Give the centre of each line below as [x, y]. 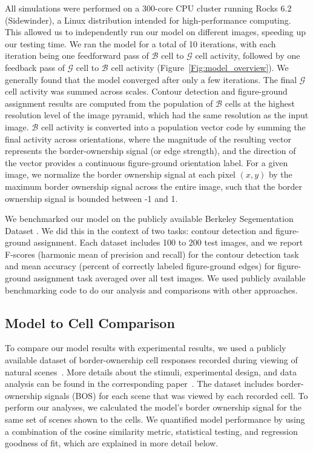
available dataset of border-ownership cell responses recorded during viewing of [151, 360]
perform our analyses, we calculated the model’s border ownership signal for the [153, 407]
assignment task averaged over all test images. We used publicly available [170, 278]
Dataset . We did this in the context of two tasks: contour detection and [139, 230]
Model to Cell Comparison [90, 322]
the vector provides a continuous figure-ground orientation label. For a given [147, 162]
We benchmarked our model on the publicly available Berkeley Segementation [149, 219]
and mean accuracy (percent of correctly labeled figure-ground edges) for [140, 266]
